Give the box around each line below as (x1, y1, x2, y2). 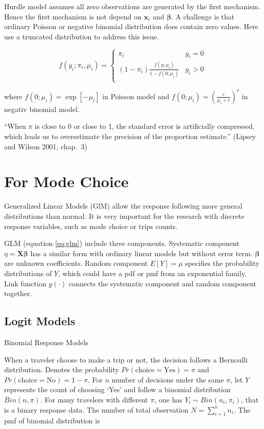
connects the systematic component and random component (69, 278, 257, 288)
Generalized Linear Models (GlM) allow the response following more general (4, 200, 243, 211)
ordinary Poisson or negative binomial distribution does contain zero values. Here (4, 21, 258, 32)
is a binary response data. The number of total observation (4, 404, 188, 415)
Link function (4, 278, 46, 288)
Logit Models (4, 313, 76, 329)
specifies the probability (185, 258, 259, 268)
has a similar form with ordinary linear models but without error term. (30, 247, 253, 258)
